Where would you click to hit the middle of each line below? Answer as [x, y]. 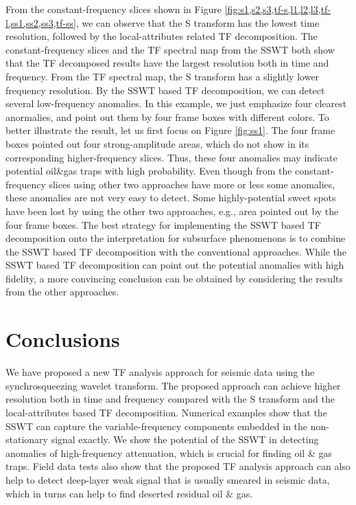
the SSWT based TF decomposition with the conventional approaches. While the [176, 251]
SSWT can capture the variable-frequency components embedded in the [157, 426]
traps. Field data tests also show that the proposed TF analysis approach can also [178, 466]
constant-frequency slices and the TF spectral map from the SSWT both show [170, 49]
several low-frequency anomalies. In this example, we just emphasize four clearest [176, 103]
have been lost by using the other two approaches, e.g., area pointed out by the [172, 211]
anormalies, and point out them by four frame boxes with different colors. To [167, 116]
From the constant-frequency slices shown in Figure [114, 9]
